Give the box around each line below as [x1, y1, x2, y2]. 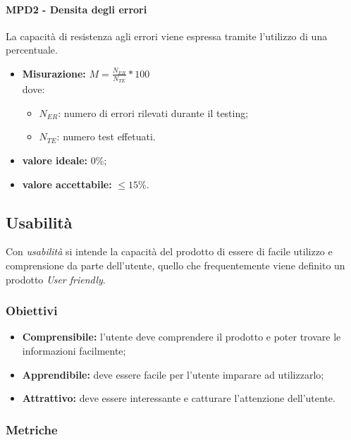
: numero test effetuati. [56, 129, 156, 144]
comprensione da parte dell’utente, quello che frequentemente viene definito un [6, 257, 345, 272]
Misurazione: [22, 66, 86, 80]
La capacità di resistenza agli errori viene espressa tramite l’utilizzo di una [6, 28, 328, 43]
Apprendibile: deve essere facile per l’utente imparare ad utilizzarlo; [22, 367, 324, 381]
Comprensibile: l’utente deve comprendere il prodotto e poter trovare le [22, 329, 341, 344]
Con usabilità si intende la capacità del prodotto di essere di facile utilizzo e [6, 244, 333, 259]
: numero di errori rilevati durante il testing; [58, 105, 249, 120]
